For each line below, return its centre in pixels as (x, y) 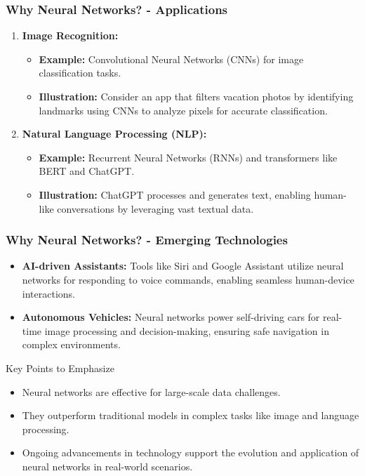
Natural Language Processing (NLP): (114, 134)
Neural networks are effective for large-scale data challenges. (151, 391)
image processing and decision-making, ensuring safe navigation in (187, 330)
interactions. (48, 293)
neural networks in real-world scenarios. (107, 466)
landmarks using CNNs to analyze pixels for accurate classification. (183, 110)
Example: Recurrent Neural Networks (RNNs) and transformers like (188, 157)
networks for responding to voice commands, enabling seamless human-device (188, 279)
